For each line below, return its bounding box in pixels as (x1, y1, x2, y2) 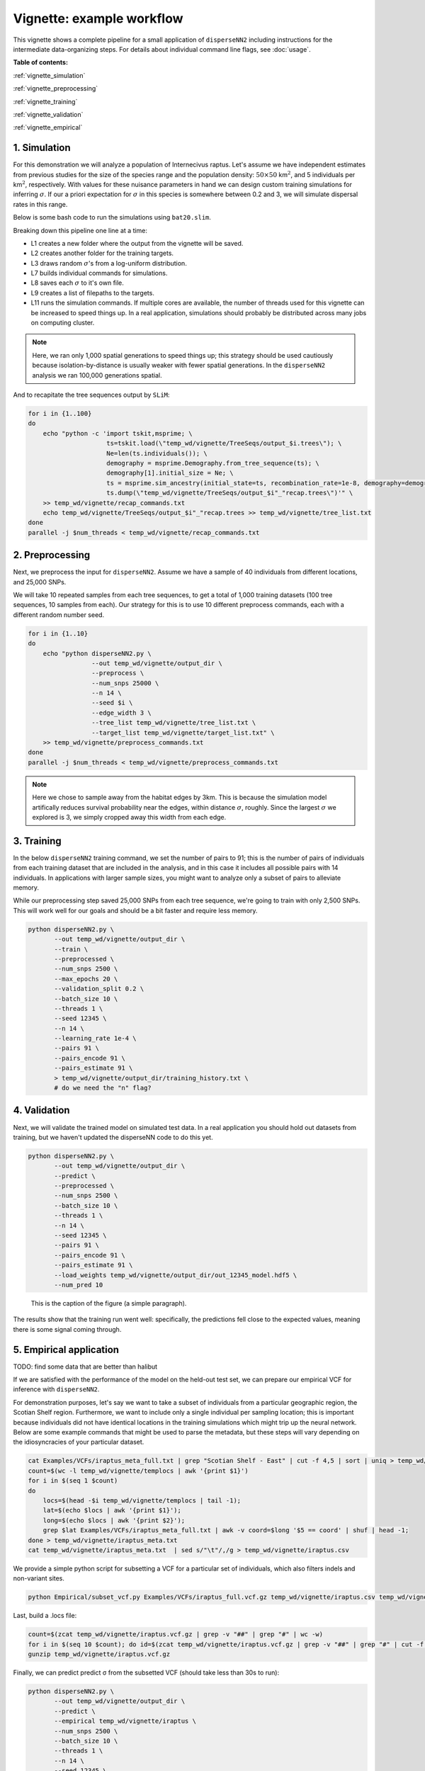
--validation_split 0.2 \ (54, 985, 144, 993)
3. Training (13, 834, 62, 847)
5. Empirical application (13, 1343, 120, 1356)
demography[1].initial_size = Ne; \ (106, 469, 234, 477)
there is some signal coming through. (13, 1325, 122, 1333)
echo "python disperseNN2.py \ (42, 649, 152, 657)
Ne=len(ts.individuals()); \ (106, 449, 208, 457)
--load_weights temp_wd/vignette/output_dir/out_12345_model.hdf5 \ (54, 1271, 297, 1279)
